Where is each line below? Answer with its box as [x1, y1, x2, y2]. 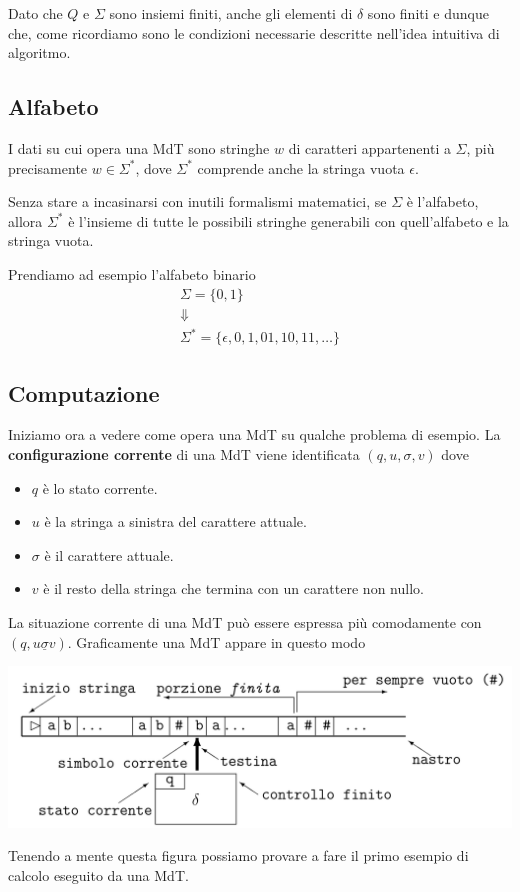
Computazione [8, 377, 160, 408]
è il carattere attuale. [44, 544, 174, 565]
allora [8, 210, 43, 231]
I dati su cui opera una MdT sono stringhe [8, 137, 270, 158]
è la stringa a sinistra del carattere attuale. [44, 511, 307, 532]
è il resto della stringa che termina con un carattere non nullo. [43, 578, 424, 599]
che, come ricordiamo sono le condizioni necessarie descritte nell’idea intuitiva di [8, 22, 500, 43]
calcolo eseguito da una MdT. [8, 864, 189, 885]
